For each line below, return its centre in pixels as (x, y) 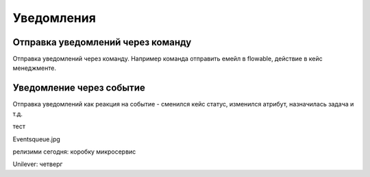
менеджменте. (34, 68)
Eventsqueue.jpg (37, 139)
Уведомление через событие (79, 88)
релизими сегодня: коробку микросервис (74, 152)
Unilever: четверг (38, 164)
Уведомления (54, 18)
